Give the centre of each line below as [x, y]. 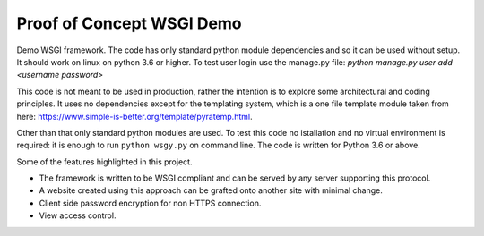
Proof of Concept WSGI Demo [129, 23]
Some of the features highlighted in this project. [104, 162]
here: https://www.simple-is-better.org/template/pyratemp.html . [134, 116]
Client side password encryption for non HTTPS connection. [150, 203]
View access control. [78, 215]
